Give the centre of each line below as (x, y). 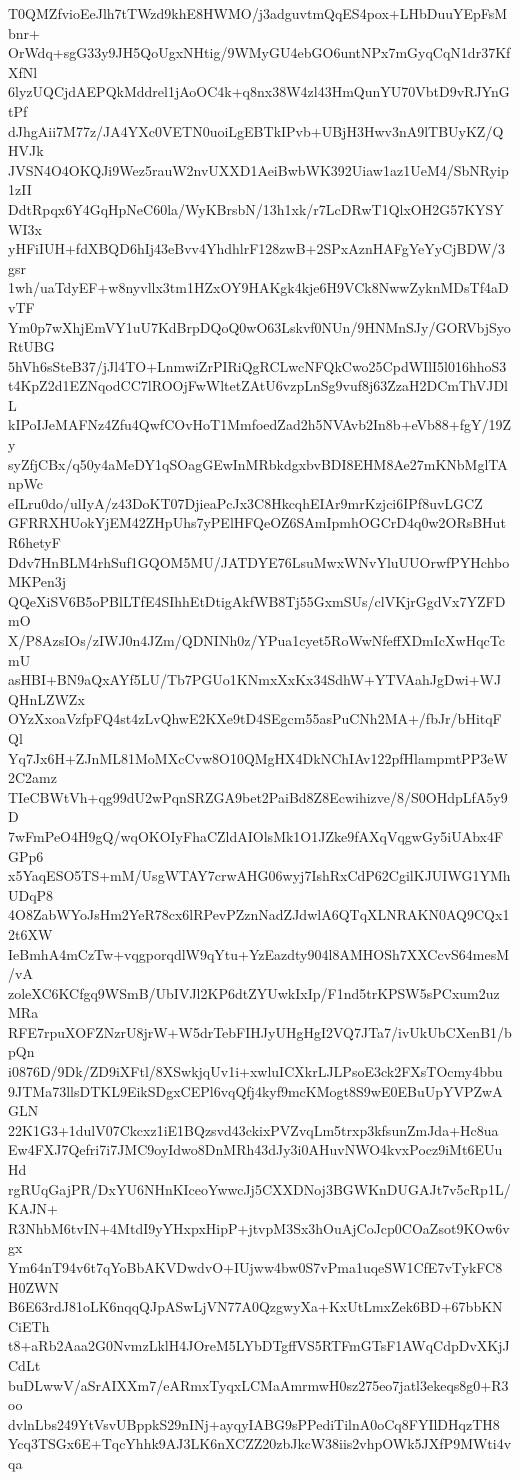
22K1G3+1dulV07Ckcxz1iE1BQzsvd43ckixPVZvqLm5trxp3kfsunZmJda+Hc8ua (253, 1129)
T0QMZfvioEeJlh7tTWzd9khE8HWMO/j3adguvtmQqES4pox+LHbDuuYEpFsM (258, 13)
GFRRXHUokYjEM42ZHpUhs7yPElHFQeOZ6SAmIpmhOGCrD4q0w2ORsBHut (257, 522)
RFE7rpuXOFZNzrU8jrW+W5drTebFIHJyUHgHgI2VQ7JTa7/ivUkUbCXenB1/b (260, 1031)
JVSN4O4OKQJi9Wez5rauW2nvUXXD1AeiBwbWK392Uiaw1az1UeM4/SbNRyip (258, 169)
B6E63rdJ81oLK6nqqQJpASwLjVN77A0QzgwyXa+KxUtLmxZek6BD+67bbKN (255, 1306)
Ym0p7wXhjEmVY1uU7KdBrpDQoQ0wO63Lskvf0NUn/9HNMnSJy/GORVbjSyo (259, 326)
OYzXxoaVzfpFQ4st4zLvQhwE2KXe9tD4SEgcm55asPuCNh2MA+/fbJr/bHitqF (255, 718)
